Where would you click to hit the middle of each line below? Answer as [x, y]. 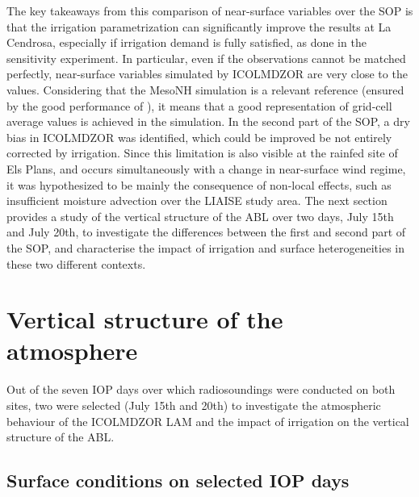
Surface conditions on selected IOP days [178, 480]
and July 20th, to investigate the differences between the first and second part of [206, 232]
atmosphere [72, 351]
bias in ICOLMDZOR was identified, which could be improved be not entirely [199, 137]
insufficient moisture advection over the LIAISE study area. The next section [197, 200]
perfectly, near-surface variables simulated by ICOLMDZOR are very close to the [207, 74]
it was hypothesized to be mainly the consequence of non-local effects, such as [199, 184]
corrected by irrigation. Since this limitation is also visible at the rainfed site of [202, 153]
